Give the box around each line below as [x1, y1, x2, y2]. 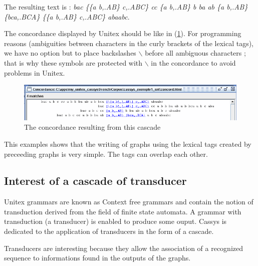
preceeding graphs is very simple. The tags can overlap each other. [4, 148, 208, 159]
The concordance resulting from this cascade [24, 122, 161, 132]
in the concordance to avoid [151, 57, 236, 68]
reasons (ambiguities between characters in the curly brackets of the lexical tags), [4, 38, 253, 48]
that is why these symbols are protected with [4, 57, 143, 68]
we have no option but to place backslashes [4, 48, 136, 58]
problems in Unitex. [4, 67, 65, 78]
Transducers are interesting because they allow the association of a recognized [4, 242, 243, 253]
